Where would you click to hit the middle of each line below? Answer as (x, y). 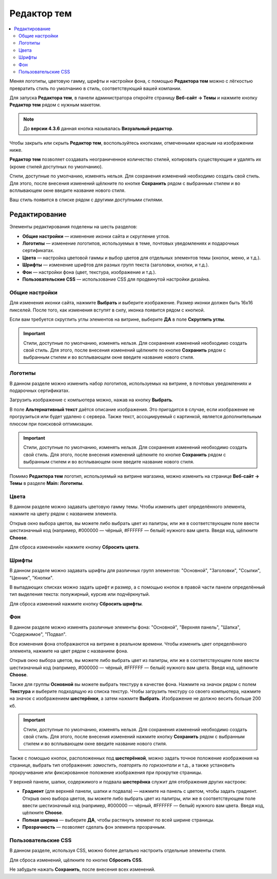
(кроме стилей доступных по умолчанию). (56, 166)
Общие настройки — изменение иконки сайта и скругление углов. (96, 236)
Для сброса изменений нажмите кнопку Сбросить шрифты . (76, 603)
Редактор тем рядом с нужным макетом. (55, 105)
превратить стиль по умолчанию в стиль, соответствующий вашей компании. (95, 88)
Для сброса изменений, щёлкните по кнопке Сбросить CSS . (76, 860)
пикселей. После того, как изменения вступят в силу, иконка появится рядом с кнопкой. (107, 310)
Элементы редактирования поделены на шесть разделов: (73, 227)
